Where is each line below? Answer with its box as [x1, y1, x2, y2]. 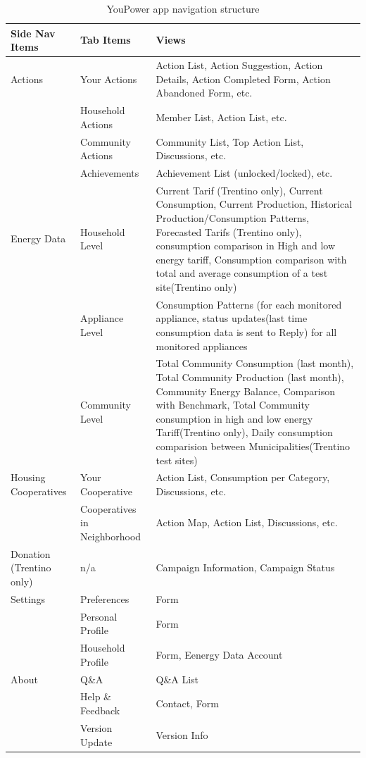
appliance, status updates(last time [156, 311, 308, 325]
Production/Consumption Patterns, [156, 210, 310, 225]
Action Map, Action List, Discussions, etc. [156, 515, 338, 530]
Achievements [80, 165, 139, 180]
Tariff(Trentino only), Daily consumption [156, 425, 333, 440]
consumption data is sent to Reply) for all [156, 324, 337, 339]
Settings [11, 591, 46, 606]
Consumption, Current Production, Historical [156, 197, 353, 211]
